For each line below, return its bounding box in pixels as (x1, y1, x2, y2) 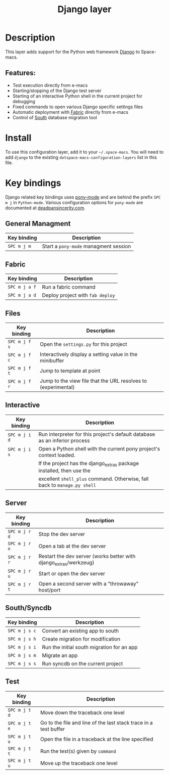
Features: (5, 69, 36, 77)
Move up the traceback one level (40, 759, 118, 766)
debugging (12, 98, 35, 104)
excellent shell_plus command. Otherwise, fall (38, 475, 149, 482)
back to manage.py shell (38, 482, 97, 489)
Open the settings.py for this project (40, 341, 127, 348)
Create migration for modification (42, 635, 121, 643)
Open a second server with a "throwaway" (38, 580, 139, 587)
